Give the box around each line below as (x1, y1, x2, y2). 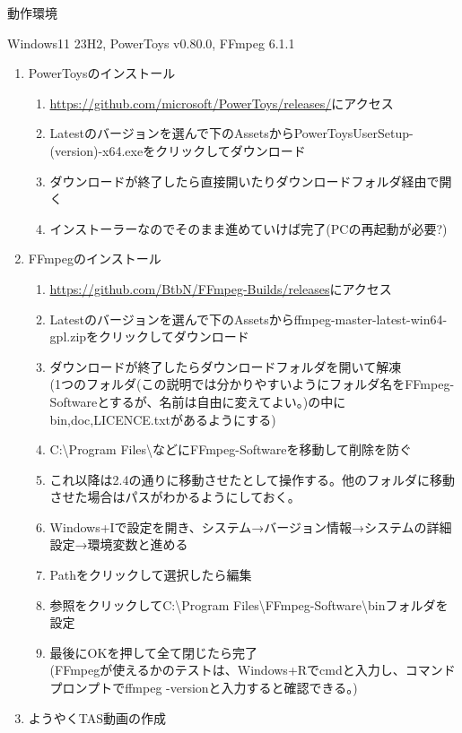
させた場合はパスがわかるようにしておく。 (49, 487, 301, 506)
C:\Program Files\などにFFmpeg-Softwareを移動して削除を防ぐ (49, 440, 413, 459)
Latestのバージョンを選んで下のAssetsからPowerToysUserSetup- (49, 124, 414, 142)
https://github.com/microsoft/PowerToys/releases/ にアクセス (49, 93, 394, 112)
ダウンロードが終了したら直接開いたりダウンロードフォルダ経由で (49, 171, 440, 190)
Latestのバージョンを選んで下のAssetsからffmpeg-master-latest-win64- (49, 309, 448, 328)
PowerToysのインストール (28, 64, 176, 82)
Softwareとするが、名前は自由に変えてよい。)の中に (49, 392, 346, 410)
